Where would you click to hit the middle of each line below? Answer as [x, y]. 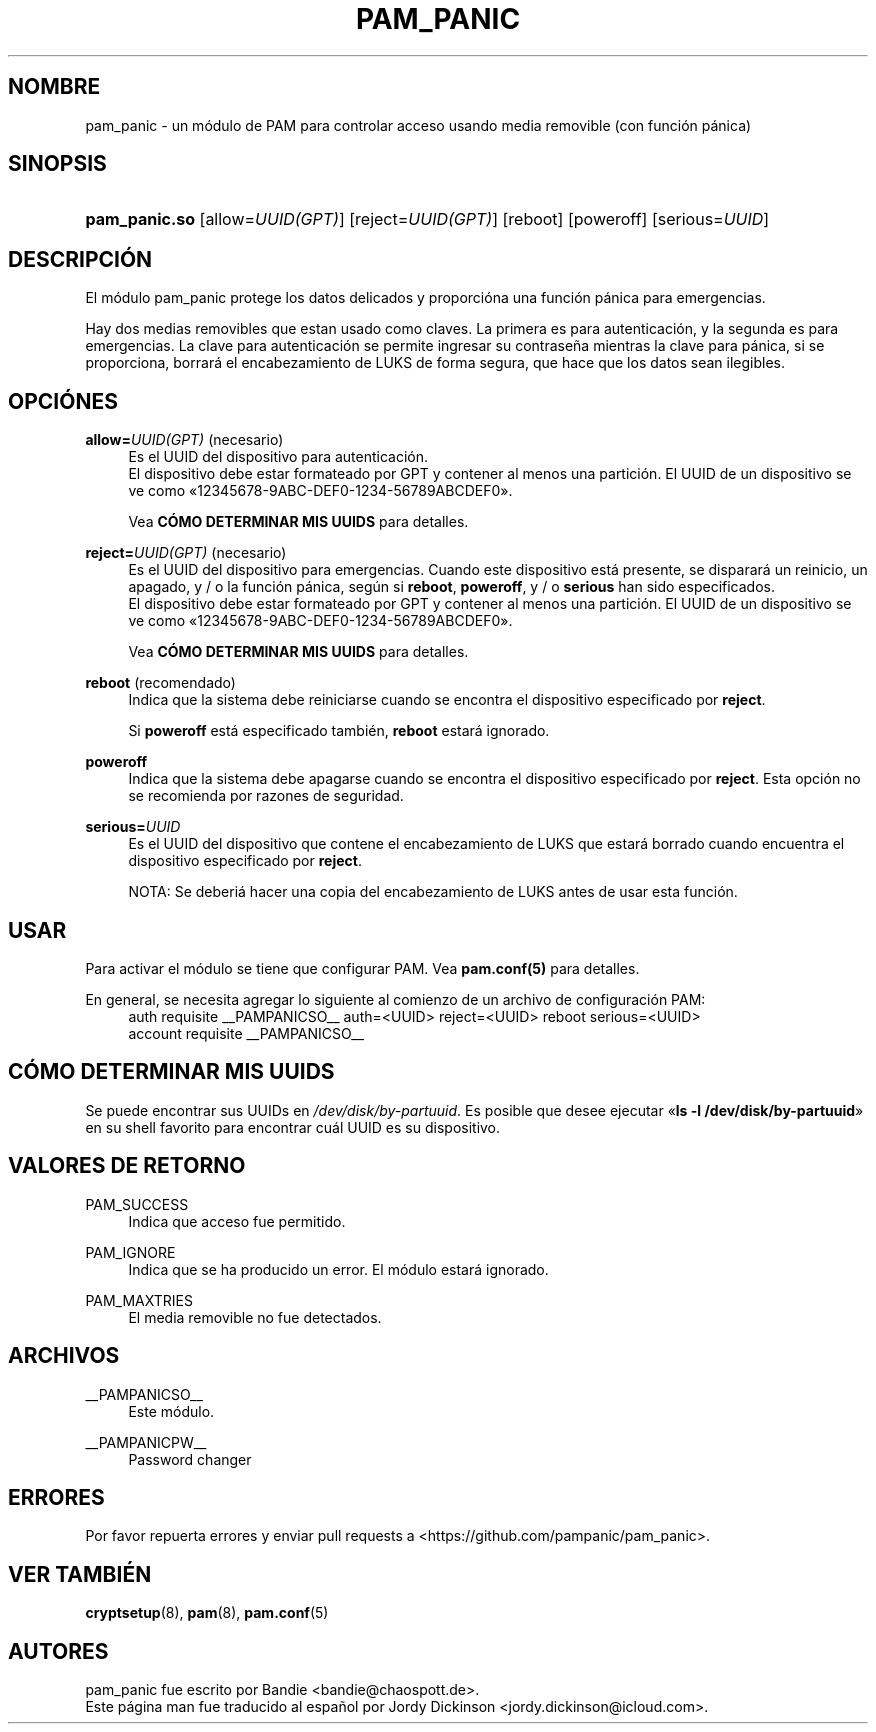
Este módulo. [171, 1411]
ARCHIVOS [64, 1356]
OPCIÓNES [63, 401]
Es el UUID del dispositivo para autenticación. [278, 457]
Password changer [190, 1459]
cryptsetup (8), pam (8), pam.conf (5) [207, 1613]
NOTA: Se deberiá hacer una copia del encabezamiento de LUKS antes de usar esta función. [433, 892]
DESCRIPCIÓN [80, 259]
